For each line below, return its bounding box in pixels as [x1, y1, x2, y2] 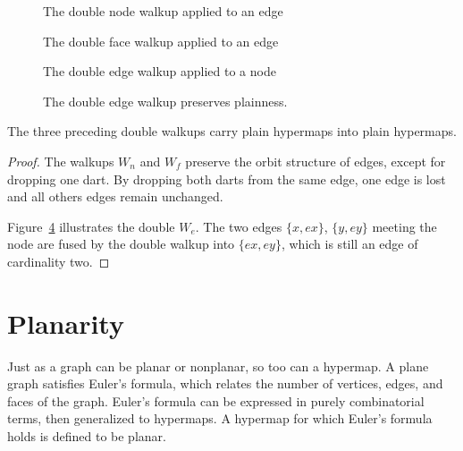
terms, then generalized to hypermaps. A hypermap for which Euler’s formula [7, 409, 433, 428]
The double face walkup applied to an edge [43, 31, 279, 50]
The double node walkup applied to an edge [43, 2, 283, 20]
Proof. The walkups [7, 151, 114, 170]
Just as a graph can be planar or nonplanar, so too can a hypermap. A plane [7, 356, 429, 375]
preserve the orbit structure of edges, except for [185, 151, 446, 170]
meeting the [372, 217, 437, 235]
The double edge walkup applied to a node [43, 62, 276, 81]
